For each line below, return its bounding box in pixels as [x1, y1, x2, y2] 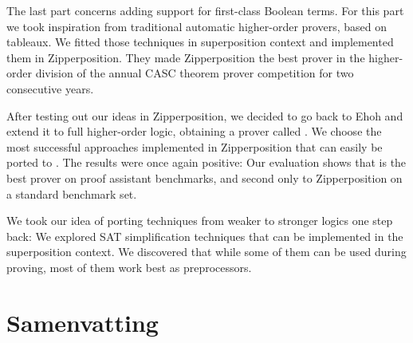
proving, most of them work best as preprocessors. [6, 258, 252, 275]
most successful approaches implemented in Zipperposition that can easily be [6, 138, 383, 155]
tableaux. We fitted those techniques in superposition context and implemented [6, 34, 394, 50]
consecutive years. [6, 80, 94, 97]
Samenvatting [6, 306, 159, 338]
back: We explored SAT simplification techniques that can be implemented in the [6, 227, 403, 244]
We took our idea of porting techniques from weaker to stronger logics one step [6, 212, 393, 229]
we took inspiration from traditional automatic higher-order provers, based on [6, 18, 387, 34]
